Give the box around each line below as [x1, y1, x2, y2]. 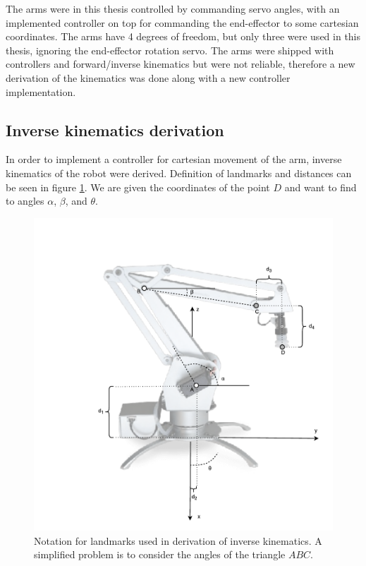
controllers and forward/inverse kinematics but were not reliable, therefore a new [6, 56, 355, 71]
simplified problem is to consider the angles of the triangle [34, 547, 286, 562]
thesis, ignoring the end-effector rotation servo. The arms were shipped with [6, 42, 334, 57]
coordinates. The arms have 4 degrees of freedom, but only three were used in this [6, 29, 361, 44]
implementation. [6, 84, 76, 99]
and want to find [284, 179, 357, 194]
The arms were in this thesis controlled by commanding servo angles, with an [6, 1, 340, 16]
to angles [6, 193, 44, 208]
